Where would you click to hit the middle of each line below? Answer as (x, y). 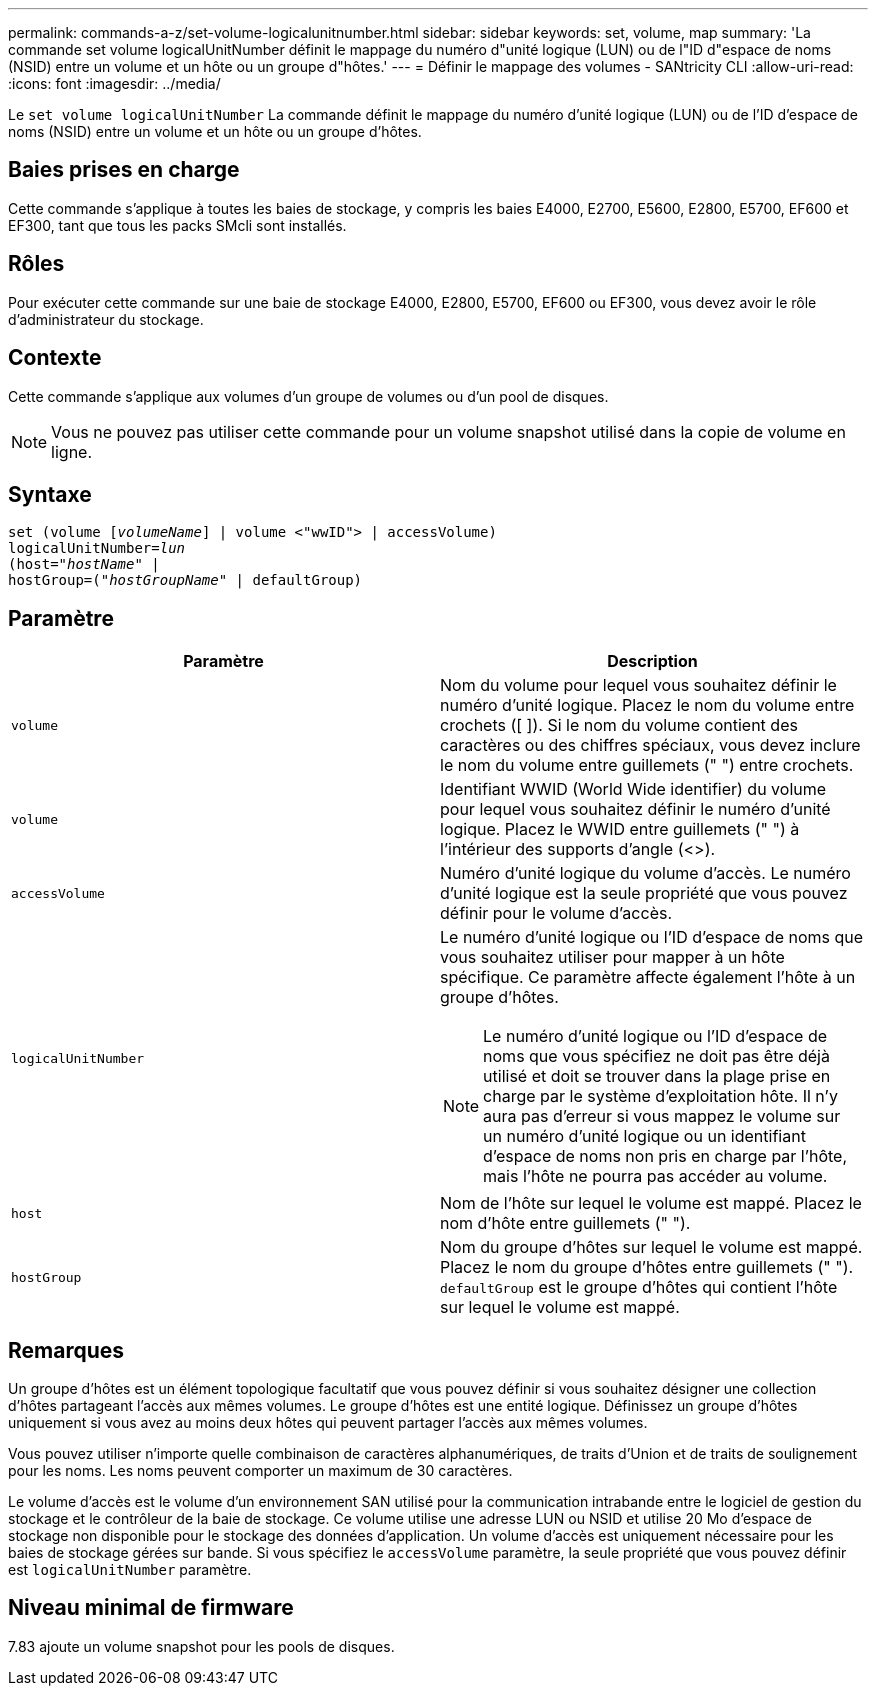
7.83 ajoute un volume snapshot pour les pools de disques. (201, 1646)
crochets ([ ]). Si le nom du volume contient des (619, 725)
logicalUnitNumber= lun (97, 548)
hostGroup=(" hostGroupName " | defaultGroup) (185, 580)
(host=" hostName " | (84, 564)
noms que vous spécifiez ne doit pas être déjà (656, 1056)
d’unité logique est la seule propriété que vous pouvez (644, 893)
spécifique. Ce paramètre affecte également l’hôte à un (648, 977)
